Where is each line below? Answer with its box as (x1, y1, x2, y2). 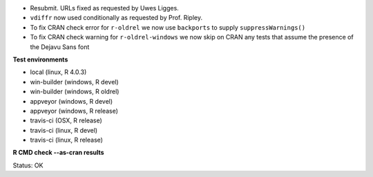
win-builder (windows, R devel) (30, 77, 119, 86)
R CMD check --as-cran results (12, 149, 104, 157)
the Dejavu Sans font (30, 42, 90, 51)
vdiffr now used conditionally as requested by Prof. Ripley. (30, 14, 203, 22)
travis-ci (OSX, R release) (30, 116, 103, 124)
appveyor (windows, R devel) (30, 97, 113, 105)
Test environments (12, 55, 68, 64)
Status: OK (12, 161, 44, 169)
